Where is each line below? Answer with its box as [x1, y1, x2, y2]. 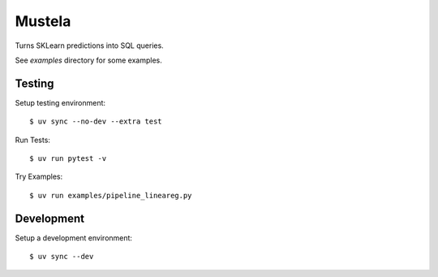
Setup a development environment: [15, 232, 133, 243]
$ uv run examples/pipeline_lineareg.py [29, 191, 192, 200]
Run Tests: [15, 135, 50, 145]
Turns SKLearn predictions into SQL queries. [15, 41, 164, 50]
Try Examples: [15, 171, 63, 182]
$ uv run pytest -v [29, 154, 107, 163]
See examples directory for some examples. [15, 55, 162, 65]
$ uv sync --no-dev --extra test [29, 117, 162, 126]
